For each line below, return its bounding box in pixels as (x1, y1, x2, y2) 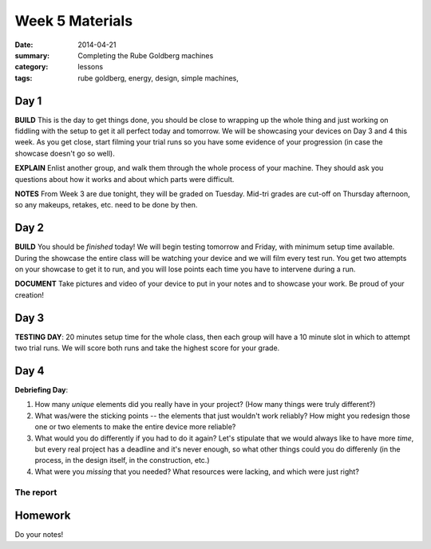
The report (14, 487, 57, 498)
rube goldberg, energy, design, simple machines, (77, 73, 239, 83)
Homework (14, 509, 71, 523)
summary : (14, 50, 50, 60)
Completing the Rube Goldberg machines (77, 50, 214, 60)
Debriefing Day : (14, 385, 69, 395)
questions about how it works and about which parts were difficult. (14, 174, 235, 184)
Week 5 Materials (14, 12, 133, 30)
